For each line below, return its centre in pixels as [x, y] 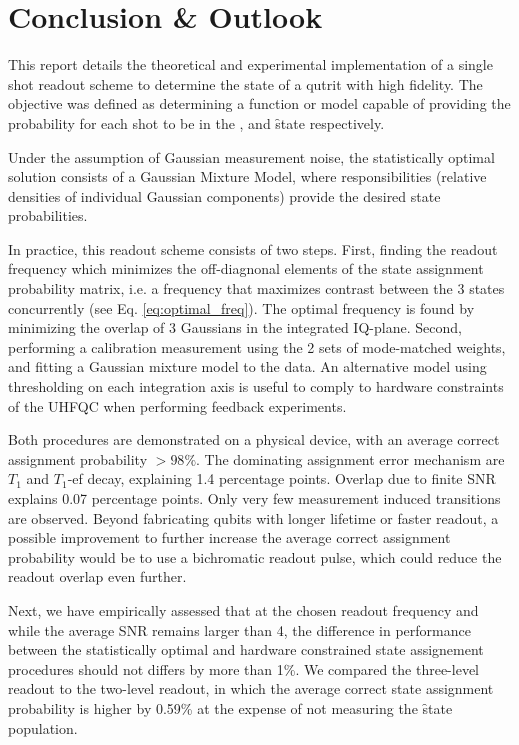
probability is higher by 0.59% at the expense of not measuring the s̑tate [230, 707]
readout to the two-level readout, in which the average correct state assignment [251, 688]
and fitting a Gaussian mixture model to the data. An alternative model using [247, 366]
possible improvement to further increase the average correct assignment [229, 537]
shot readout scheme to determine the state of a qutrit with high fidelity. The [245, 83]
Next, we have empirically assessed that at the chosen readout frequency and [243, 609]
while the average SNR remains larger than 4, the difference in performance [239, 629]
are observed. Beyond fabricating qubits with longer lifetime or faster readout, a [253, 517]
